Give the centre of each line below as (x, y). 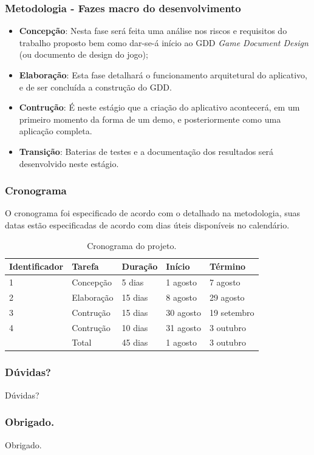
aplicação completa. (56, 131)
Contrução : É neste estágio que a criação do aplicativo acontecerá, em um (159, 107)
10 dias (135, 327)
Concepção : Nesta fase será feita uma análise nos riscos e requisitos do (153, 31)
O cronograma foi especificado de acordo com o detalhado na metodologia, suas (153, 213)
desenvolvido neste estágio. (69, 163)
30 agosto (183, 312)
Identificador (36, 266)
